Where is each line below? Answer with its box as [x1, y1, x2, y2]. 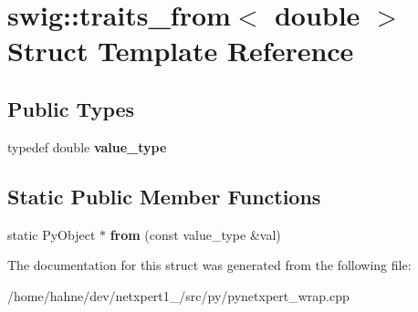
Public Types [7, 94, 135, 122]
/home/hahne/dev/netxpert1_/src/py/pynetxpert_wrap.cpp [7, 286, 350, 305]
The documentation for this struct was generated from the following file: [7, 255, 412, 275]
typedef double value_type [7, 137, 167, 156]
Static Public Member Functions [7, 182, 321, 210]
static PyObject [7, 224, 96, 244]
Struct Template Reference [7, 32, 354, 69]
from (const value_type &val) [110, 224, 281, 244]
